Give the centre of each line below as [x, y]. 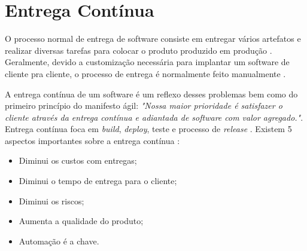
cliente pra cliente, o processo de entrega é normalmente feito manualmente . [145, 73]
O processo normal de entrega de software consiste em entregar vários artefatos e [153, 39]
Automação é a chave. [59, 241]
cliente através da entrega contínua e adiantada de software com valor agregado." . [154, 117]
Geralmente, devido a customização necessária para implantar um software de [147, 62]
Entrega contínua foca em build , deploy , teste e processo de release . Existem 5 [148, 129]
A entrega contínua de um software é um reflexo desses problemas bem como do [151, 94]
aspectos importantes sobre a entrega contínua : [92, 140]
